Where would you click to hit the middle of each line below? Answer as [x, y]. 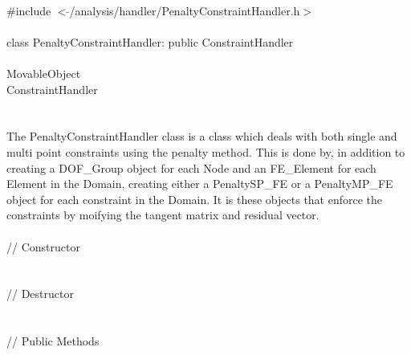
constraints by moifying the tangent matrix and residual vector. [163, 215]
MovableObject [44, 73]
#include [29, 10]
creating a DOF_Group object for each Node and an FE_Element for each [191, 167]
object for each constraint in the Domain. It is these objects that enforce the [195, 199]
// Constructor [43, 246]
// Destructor [40, 294]
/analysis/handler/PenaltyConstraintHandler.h [185, 10]
